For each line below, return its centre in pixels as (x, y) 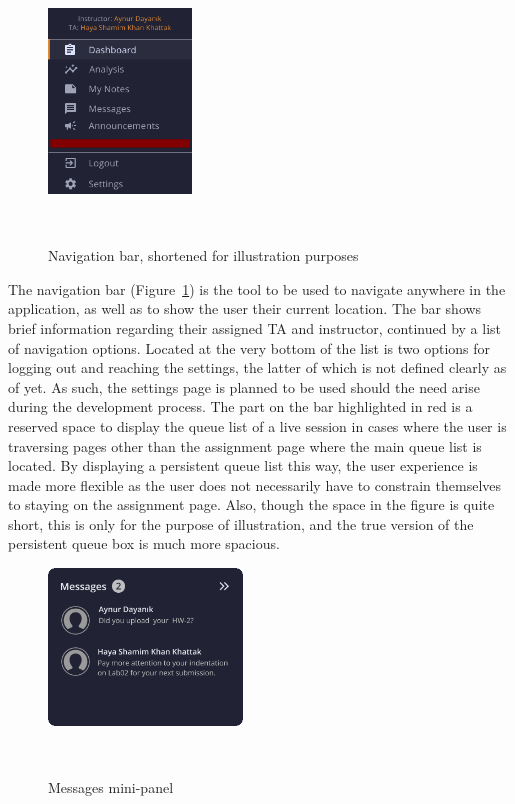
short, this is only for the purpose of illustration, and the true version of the (241, 523)
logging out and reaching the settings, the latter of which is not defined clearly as (257, 367)
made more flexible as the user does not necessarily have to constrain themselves (255, 484)
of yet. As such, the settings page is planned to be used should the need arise (244, 386)
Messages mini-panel (111, 787)
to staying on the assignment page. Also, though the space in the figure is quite (251, 504)
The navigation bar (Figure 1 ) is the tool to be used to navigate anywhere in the (257, 288)
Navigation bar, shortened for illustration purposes (203, 255)
